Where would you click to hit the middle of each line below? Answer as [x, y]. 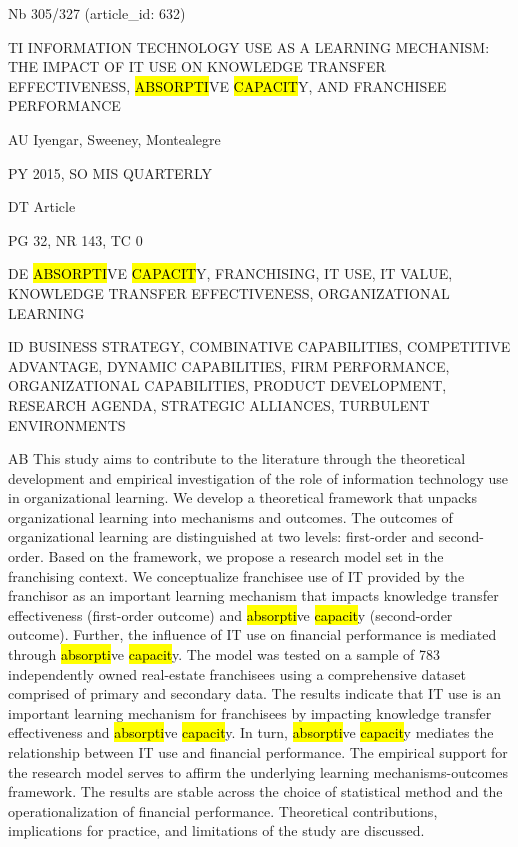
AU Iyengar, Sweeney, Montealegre [114, 138]
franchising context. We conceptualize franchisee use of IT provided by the [236, 575]
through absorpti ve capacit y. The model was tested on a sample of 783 [224, 654]
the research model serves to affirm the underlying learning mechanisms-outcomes [258, 771]
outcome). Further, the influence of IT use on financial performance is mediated [252, 634]
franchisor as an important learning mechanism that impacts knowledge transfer [253, 595]
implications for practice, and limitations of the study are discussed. [216, 830]
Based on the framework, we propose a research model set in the [246, 556]
